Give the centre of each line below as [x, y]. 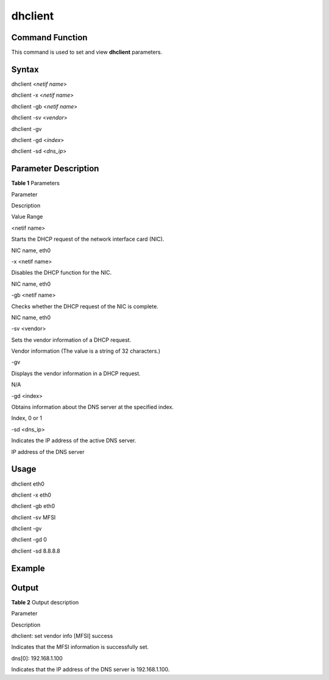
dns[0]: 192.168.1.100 [37, 658]
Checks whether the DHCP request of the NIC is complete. [85, 306]
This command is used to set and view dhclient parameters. [87, 52]
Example [28, 568]
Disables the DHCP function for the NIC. [62, 273]
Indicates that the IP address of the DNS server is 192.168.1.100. [90, 670]
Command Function [49, 37]
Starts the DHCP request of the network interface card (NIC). [88, 239]
